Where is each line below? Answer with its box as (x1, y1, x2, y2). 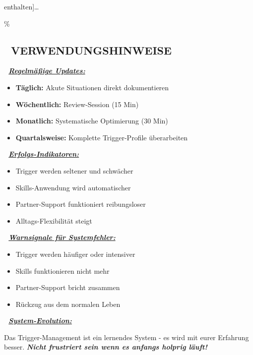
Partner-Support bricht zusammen (15, 282, 120, 293)
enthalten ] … (4, 1, 39, 11)
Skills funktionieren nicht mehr (15, 265, 110, 276)
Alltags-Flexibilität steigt (15, 215, 92, 226)
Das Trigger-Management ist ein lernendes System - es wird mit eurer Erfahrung (4, 332, 249, 342)
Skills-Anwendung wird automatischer (15, 182, 131, 192)
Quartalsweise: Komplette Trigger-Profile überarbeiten (15, 132, 188, 142)
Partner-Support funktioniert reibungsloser (15, 199, 146, 209)
